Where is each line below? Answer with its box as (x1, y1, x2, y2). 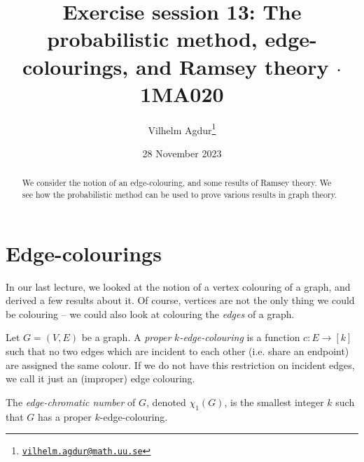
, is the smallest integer (224, 394, 324, 409)
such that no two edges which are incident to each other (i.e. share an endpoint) (6, 343, 349, 358)
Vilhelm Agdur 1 (148, 120, 216, 137)
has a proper (38, 409, 92, 424)
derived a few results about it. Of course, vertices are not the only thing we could (6, 293, 355, 308)
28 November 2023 (142, 145, 222, 160)
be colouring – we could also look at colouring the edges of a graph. (6, 306, 295, 321)
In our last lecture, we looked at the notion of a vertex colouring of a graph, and (6, 279, 351, 294)
